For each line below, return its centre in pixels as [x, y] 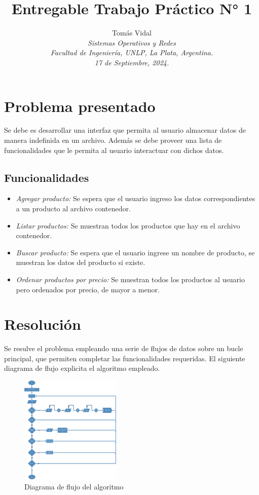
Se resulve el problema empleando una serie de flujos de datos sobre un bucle [124, 348]
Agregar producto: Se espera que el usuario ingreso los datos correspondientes [136, 198]
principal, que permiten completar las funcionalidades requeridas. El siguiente [125, 358]
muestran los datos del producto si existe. [81, 262]
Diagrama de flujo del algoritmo [74, 486]
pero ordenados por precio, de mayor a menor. [88, 289]
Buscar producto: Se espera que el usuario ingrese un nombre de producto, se [135, 252]
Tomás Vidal [132, 33]
